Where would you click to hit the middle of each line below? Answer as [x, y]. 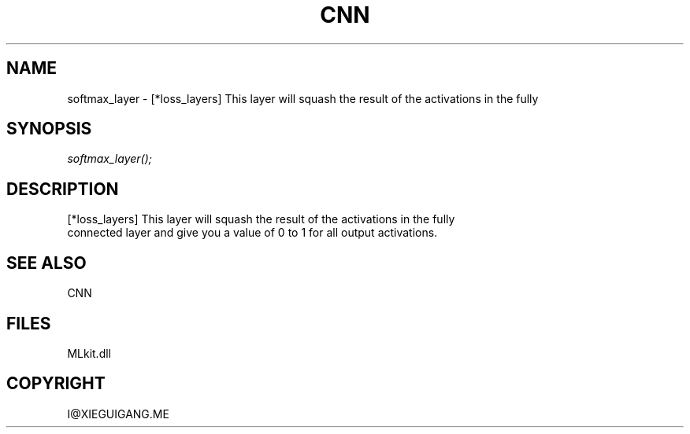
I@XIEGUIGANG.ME [118, 414]
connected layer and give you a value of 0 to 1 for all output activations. [252, 233]
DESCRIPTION [63, 189]
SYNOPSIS [49, 129]
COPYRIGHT [56, 384]
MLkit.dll [89, 353]
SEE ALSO [46, 263]
